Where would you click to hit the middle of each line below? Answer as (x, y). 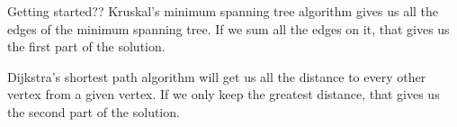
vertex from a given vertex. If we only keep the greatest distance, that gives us (224, 94)
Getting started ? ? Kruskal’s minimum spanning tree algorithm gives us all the (223, 11)
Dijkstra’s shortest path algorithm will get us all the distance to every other (217, 76)
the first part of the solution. (86, 46)
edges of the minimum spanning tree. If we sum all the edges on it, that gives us (228, 28)
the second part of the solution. (94, 111)
